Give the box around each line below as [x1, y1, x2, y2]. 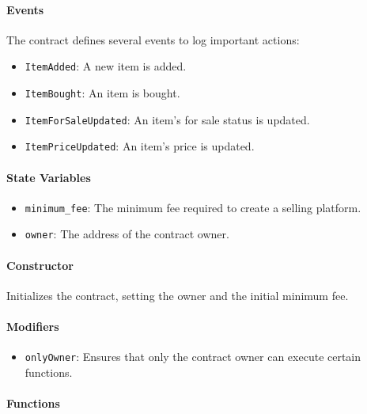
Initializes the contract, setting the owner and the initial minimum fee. [6, 287, 349, 303]
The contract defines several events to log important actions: [6, 31, 300, 47]
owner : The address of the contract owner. [25, 226, 229, 242]
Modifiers [6, 318, 59, 335]
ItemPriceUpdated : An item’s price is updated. [25, 138, 255, 154]
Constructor [6, 256, 74, 273]
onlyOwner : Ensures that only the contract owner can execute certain [25, 348, 361, 365]
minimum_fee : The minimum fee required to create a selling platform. [25, 199, 361, 215]
